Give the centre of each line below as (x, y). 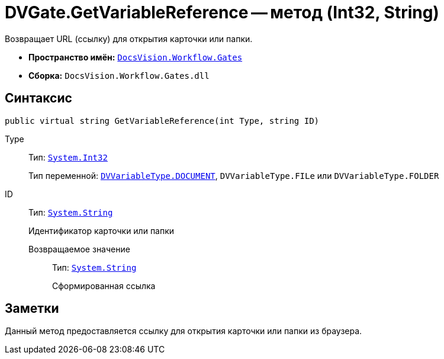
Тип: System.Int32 (68, 157)
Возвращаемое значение (79, 249)
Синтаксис (38, 98)
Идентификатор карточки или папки (102, 230)
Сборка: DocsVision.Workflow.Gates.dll (119, 75)
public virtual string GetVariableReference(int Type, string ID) (162, 121)
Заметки (32, 309)
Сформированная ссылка (104, 286)
